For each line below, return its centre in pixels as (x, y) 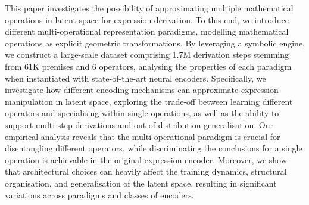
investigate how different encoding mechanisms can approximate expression (142, 90)
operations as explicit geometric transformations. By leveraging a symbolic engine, (155, 43)
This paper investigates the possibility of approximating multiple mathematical (149, 8)
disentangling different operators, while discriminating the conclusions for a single (154, 148)
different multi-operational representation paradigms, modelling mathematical (147, 31)
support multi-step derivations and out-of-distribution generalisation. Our (139, 124)
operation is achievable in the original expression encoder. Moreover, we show (146, 159)
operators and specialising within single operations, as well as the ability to (142, 113)
